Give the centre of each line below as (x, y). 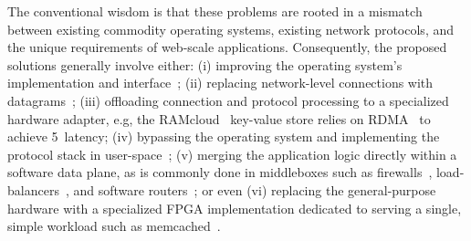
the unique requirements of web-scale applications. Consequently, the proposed (227, 47)
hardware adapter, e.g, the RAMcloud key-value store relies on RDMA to (219, 118)
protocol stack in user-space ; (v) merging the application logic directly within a (232, 154)
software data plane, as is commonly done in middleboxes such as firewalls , (220, 172)
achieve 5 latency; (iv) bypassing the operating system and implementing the (224, 136)
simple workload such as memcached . (114, 226)
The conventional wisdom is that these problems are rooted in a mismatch (215, 11)
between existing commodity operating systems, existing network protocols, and (231, 29)
